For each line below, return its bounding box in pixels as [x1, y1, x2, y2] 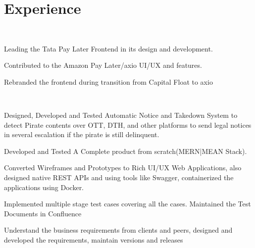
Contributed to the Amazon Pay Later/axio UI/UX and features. [4, 60, 202, 70]
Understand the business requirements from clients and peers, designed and [4, 225, 233, 235]
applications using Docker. [4, 182, 84, 192]
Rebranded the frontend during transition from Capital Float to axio [4, 76, 213, 87]
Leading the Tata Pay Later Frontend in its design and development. [4, 43, 213, 53]
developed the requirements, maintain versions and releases [4, 235, 183, 245]
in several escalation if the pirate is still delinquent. [4, 129, 159, 140]
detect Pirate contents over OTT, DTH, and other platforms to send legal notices [4, 119, 252, 130]
